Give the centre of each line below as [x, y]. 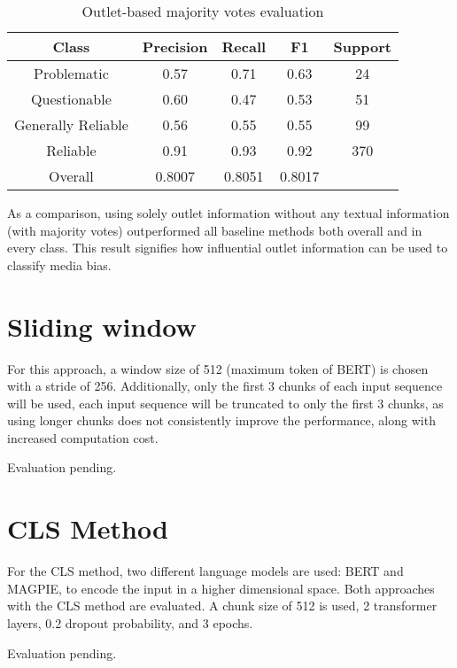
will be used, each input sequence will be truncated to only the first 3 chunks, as [225, 403]
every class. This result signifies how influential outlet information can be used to [228, 248]
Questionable [71, 99]
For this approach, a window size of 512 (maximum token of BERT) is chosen [218, 368]
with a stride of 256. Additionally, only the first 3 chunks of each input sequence [225, 386]
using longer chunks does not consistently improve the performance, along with [221, 420]
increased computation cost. [83, 437]
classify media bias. [59, 264]
